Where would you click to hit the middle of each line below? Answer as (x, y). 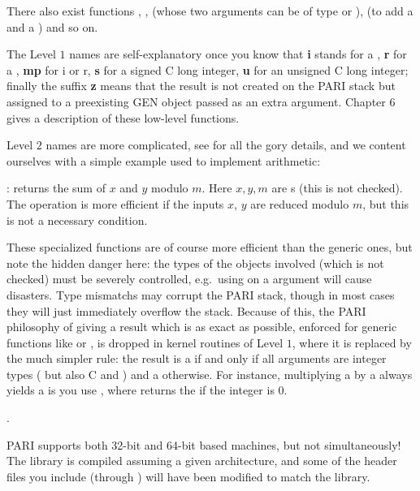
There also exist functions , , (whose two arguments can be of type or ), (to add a (210, 11)
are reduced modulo (300, 203)
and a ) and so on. (52, 26)
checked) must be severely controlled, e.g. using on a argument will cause (189, 279)
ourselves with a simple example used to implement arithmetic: (164, 160)
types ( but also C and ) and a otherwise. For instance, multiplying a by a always (210, 374)
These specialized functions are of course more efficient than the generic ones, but (210, 247)
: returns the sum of (56, 188)
